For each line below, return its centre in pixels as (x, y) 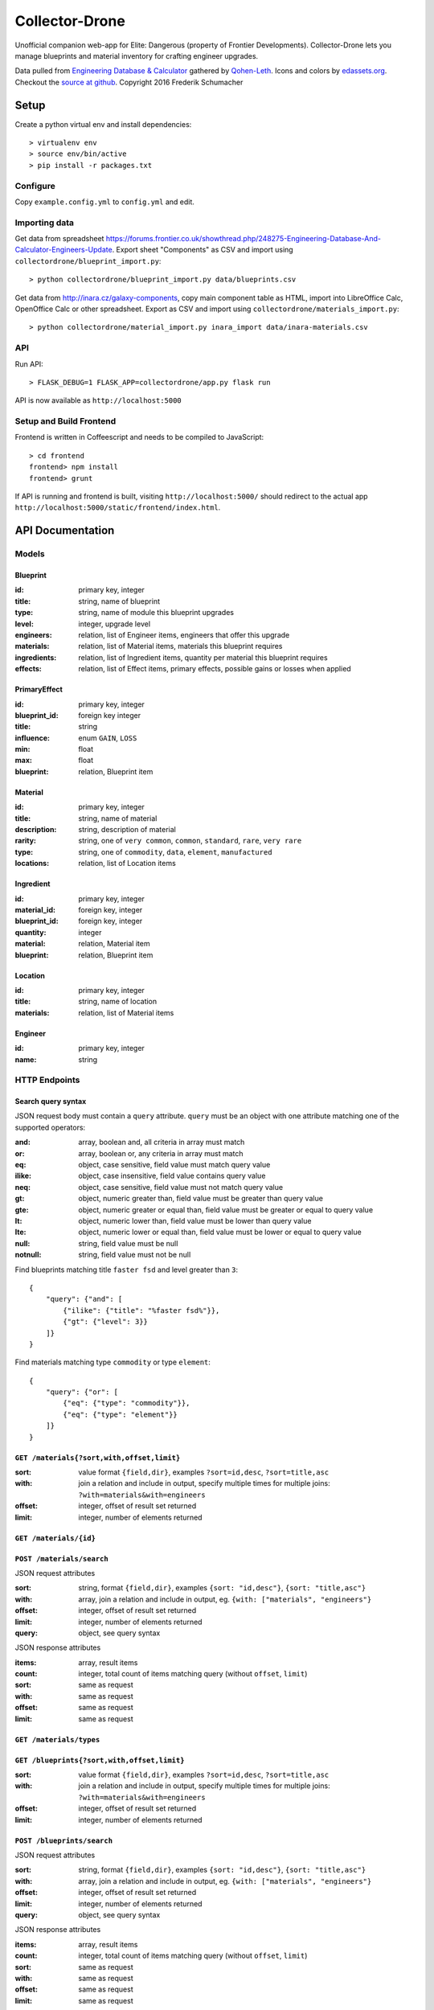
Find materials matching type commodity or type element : (113, 1362)
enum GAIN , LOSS (108, 738)
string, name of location (118, 1002)
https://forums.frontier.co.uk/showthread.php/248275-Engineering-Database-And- (244, 239)
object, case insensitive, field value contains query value (172, 1176)
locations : (32, 863)
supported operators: (50, 1127)
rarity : (25, 841)
